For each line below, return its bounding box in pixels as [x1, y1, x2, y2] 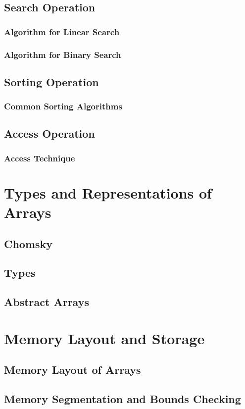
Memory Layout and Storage [4, 328, 205, 348]
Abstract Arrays [4, 294, 89, 309]
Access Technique [4, 152, 75, 164]
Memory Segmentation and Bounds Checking [4, 391, 241, 407]
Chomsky [4, 236, 53, 251]
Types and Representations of [4, 182, 212, 203]
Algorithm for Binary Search [4, 48, 121, 60]
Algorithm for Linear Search [4, 25, 120, 38]
